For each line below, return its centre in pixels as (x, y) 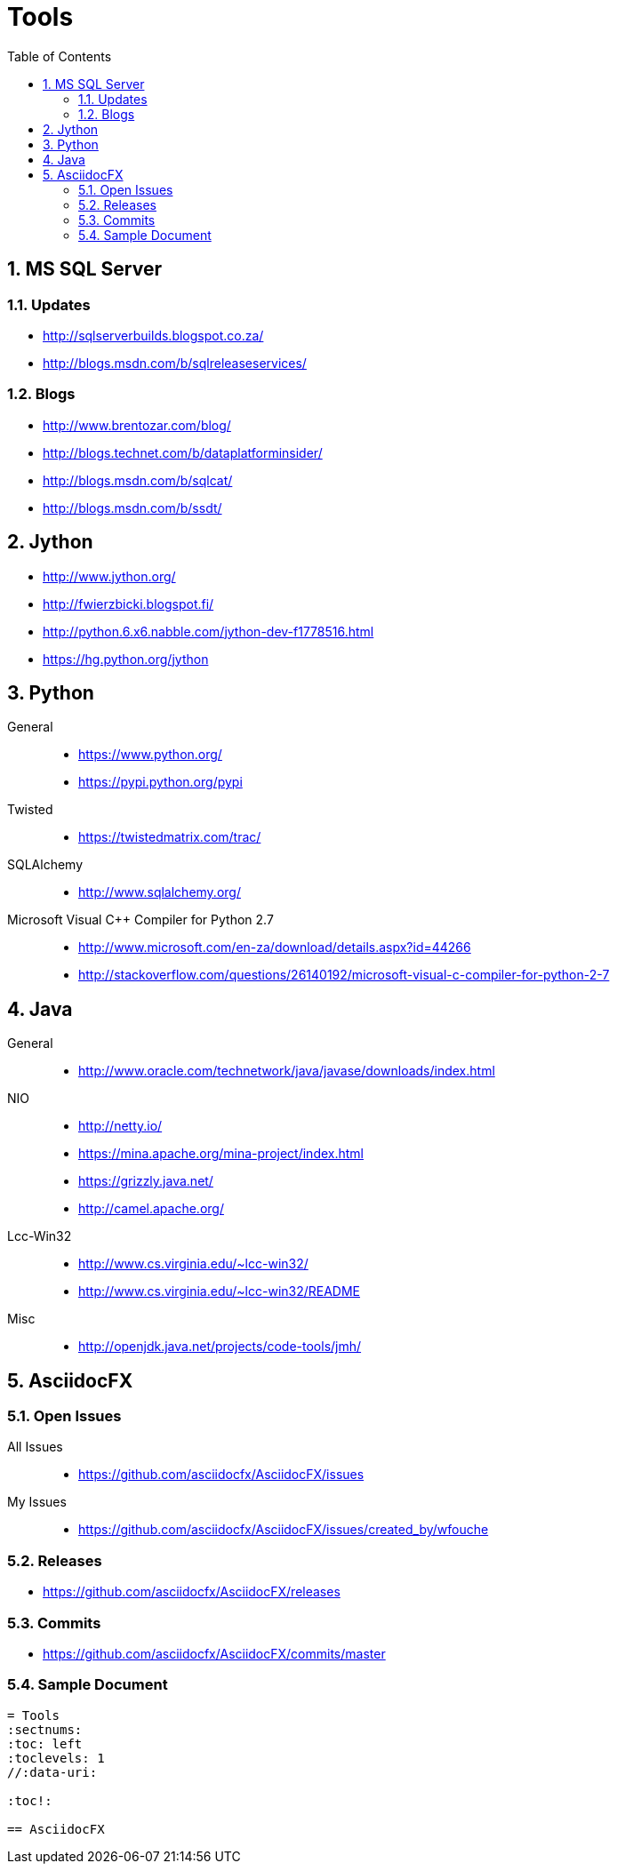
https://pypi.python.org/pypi (160, 782)
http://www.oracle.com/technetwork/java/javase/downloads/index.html (287, 1071)
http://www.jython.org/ (109, 576)
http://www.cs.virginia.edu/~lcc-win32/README (220, 1291)
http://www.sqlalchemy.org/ (160, 892)
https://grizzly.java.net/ (146, 1181)
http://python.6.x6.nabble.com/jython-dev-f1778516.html (208, 631)
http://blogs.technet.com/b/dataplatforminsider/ (183, 452)
